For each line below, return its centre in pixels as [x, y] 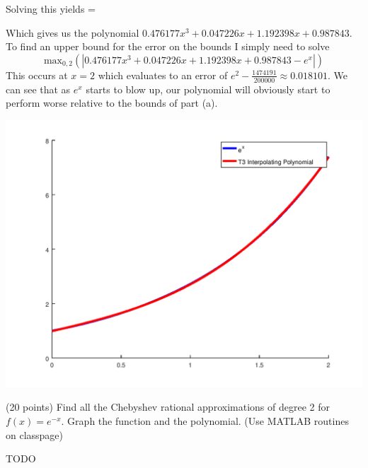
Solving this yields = [51, 8]
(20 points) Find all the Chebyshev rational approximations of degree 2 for [168, 407]
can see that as [38, 89]
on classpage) [35, 434]
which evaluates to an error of [163, 75]
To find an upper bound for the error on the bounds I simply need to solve [168, 46]
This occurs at [37, 75]
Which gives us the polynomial [73, 32]
